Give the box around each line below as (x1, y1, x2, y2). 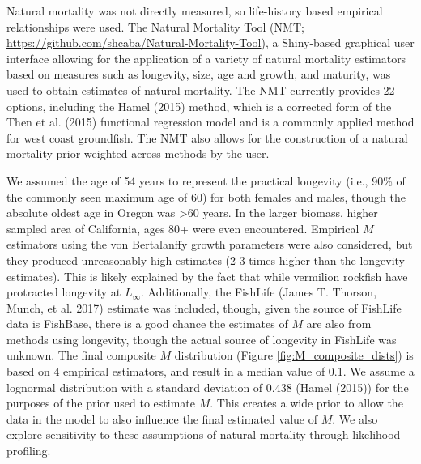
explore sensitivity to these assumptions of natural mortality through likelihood (6, 426, 401, 443)
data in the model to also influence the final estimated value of (6, 410, 317, 427)
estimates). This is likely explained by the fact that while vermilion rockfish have (6, 267, 408, 284)
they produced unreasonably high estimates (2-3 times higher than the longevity (6, 251, 405, 268)
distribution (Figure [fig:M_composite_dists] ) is (174, 347, 414, 364)
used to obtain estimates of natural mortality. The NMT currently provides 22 (6, 81, 395, 98)
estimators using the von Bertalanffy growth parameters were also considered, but (6, 236, 413, 253)
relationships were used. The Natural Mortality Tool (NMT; (6, 18, 304, 35)
